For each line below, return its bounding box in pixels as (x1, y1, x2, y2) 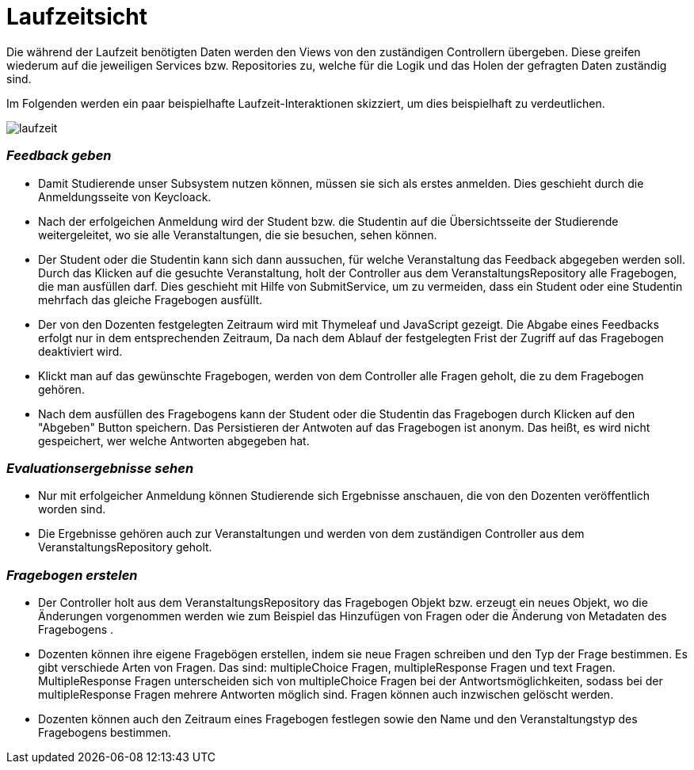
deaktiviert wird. (38, 344, 123, 358)
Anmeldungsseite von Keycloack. (38, 189, 212, 204)
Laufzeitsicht (6, 3, 147, 30)
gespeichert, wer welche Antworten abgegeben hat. (38, 433, 310, 448)
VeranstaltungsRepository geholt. (38, 540, 212, 555)
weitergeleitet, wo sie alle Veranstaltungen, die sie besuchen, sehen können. (38, 227, 437, 242)
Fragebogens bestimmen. (38, 726, 172, 739)
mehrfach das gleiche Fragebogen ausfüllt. (38, 292, 263, 307)
